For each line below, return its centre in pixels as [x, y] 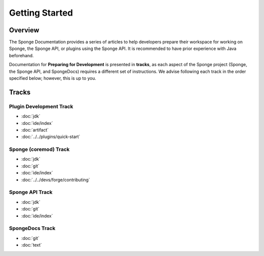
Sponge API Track [31, 192]
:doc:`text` [32, 245]
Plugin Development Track [41, 106]
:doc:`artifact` [35, 130]
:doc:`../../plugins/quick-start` [51, 137]
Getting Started [41, 13]
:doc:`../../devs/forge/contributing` [56, 180]
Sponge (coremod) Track [39, 149]
